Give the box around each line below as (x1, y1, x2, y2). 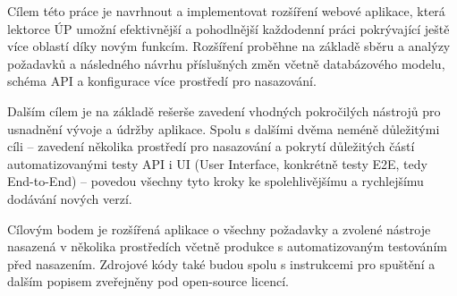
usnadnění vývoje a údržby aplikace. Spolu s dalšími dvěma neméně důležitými (7, 119, 440, 138)
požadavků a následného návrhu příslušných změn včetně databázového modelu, (7, 54, 445, 72)
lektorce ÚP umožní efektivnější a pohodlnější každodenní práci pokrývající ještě (7, 19, 450, 38)
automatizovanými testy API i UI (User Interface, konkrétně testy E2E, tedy (7, 154, 427, 173)
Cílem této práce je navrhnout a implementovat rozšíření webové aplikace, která (7, 2, 445, 20)
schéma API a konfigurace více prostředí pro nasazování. (7, 72, 317, 90)
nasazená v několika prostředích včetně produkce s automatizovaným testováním (7, 237, 447, 256)
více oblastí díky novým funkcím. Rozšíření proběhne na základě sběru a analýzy (7, 37, 451, 55)
